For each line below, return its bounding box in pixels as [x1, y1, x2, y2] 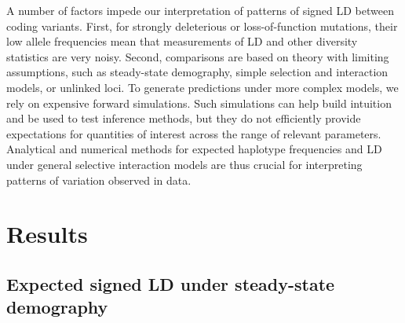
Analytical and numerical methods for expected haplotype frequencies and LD [6, 141, 382, 157]
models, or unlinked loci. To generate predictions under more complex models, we [6, 79, 399, 95]
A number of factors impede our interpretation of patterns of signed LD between [6, 2, 394, 18]
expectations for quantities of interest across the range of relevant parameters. [6, 125, 381, 141]
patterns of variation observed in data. [6, 171, 192, 188]
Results [6, 218, 88, 250]
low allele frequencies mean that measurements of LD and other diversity [6, 33, 358, 50]
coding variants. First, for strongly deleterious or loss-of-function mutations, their [6, 17, 398, 34]
